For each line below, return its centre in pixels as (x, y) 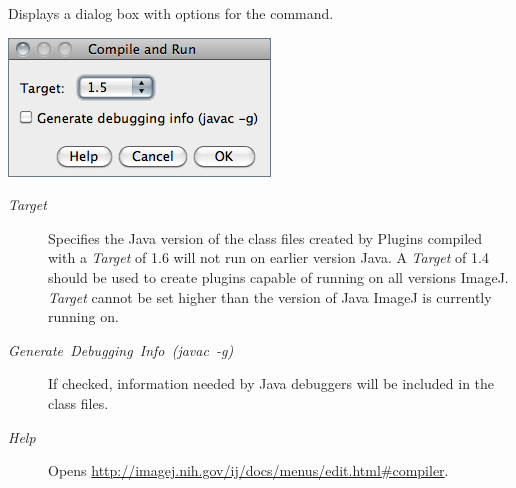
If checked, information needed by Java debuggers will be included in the (271, 383)
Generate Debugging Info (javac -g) (121, 349)
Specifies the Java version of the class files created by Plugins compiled (265, 237)
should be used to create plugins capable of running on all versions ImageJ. (278, 276)
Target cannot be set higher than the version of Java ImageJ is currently (270, 296)
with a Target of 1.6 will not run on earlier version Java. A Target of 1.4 (268, 257)
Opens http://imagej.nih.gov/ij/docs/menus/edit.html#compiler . (248, 470)
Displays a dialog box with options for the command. (171, 13)
